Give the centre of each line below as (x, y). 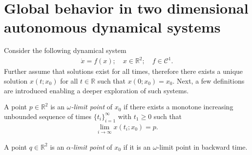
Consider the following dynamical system (65, 50)
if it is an (137, 146)
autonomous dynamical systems (112, 27)
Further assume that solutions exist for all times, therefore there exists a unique (124, 71)
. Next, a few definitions (209, 81)
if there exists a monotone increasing (178, 107)
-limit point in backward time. (202, 146)
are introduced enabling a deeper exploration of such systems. (96, 90)
